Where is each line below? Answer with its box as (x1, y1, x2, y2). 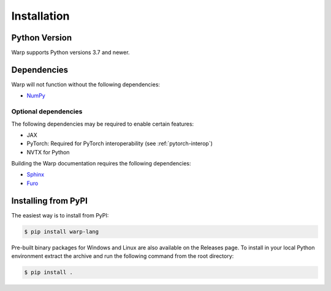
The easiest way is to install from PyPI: (11, 211, 109, 219)
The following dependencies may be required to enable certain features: (11, 120, 194, 127)
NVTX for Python (26, 148, 70, 156)
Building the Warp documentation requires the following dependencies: (11, 160, 191, 167)
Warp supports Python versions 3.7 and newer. (11, 49, 130, 56)
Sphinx (26, 171, 45, 178)
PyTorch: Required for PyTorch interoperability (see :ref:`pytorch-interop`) (26, 140, 213, 147)
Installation (11, 9, 70, 23)
